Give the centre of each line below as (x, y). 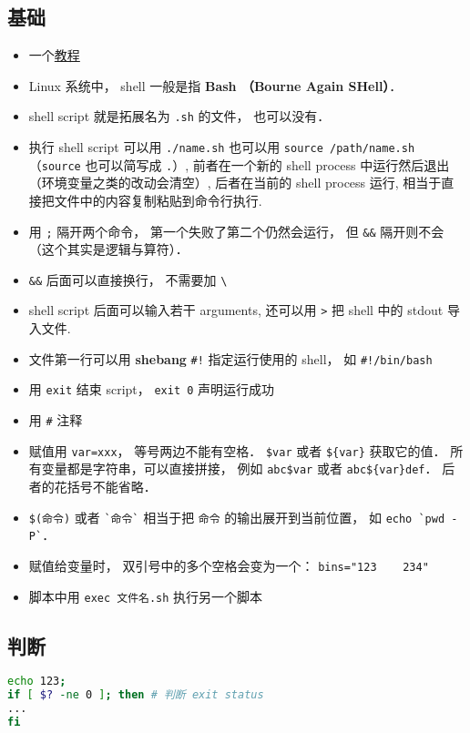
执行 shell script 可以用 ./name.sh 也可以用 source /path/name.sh (222, 147)
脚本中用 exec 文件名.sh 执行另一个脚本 (146, 596)
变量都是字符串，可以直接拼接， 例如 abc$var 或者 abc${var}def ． (240, 468)
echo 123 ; (37, 682)
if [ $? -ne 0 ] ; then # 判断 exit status (136, 695)
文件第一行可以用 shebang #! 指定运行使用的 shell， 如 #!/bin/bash (230, 358)
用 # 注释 (56, 420)
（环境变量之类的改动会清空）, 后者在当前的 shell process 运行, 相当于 (235, 183)
